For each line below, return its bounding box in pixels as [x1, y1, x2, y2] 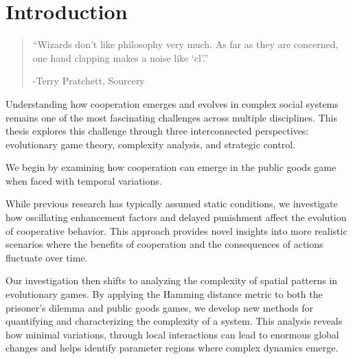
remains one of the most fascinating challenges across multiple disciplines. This [5, 110, 337, 124]
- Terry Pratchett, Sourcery [32, 73, 145, 88]
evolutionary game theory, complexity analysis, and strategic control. [5, 137, 295, 151]
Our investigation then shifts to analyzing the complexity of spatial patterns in [5, 273, 338, 288]
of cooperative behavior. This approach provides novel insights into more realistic [5, 223, 348, 238]
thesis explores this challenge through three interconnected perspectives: [5, 124, 309, 138]
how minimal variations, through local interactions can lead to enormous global [5, 327, 339, 341]
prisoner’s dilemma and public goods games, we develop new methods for [5, 300, 314, 314]
